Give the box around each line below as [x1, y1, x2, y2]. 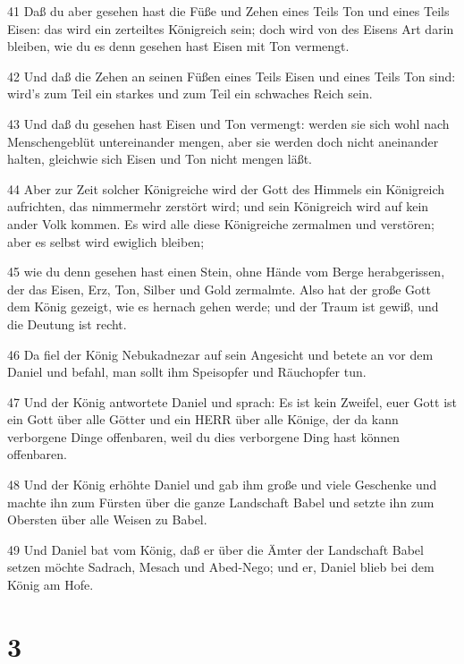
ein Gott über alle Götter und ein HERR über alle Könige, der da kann [7, 410, 399, 429]
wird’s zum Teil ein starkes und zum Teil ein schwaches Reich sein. [7, 84, 373, 103]
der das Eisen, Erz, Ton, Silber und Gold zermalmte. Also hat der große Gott [7, 279, 431, 298]
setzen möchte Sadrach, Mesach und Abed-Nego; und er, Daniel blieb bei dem [7, 558, 434, 576]
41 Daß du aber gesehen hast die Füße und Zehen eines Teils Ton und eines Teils [7, 2, 450, 20]
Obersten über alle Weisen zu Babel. [7, 510, 207, 529]
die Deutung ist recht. [7, 314, 127, 333]
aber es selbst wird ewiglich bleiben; [7, 232, 205, 251]
